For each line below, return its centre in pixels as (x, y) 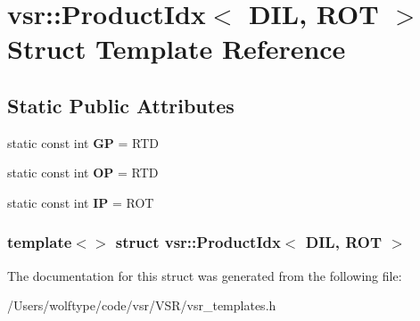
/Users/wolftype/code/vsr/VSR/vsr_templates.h (142, 305)
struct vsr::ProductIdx (198, 242)
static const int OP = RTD (83, 173)
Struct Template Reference (177, 49)
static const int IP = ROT (81, 202)
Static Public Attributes (121, 105)
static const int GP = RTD (83, 142)
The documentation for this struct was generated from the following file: (205, 275)
